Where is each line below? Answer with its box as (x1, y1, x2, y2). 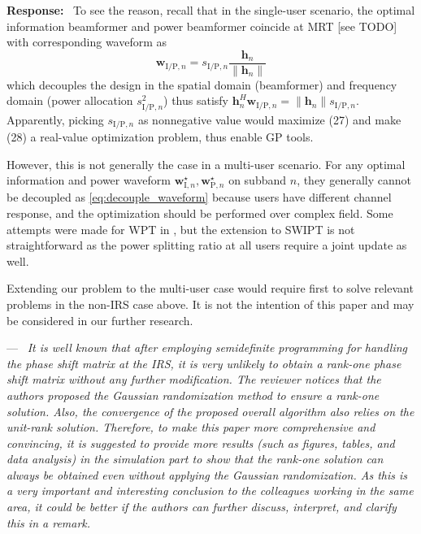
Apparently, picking (7, 111, 104, 128)
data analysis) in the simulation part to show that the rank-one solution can (7, 450, 384, 467)
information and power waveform (7, 171, 171, 189)
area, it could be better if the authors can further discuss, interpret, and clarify (7, 498, 397, 515)
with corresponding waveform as (7, 33, 167, 50)
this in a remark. (7, 514, 91, 531)
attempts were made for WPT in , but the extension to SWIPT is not (7, 220, 355, 237)
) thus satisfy (163, 92, 229, 109)
